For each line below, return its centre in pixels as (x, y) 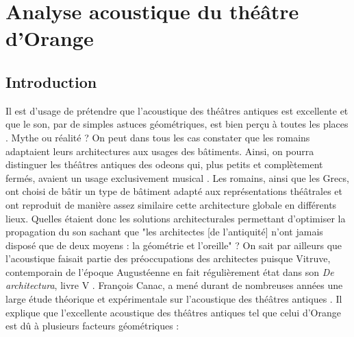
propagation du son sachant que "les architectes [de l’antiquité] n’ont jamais (164, 232)
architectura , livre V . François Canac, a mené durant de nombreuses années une (174, 285)
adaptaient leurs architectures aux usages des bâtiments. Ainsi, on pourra (160, 151)
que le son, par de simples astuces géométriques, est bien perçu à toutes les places (177, 124)
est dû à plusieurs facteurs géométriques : (92, 326)
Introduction (51, 81)
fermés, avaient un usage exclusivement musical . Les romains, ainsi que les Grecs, (177, 177)
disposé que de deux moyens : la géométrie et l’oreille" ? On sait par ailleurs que (174, 245)
